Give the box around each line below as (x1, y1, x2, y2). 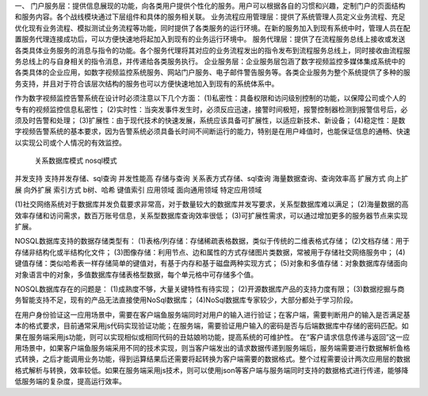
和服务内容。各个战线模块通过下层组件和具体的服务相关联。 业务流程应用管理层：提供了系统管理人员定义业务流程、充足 (14, 12, 406, 21)
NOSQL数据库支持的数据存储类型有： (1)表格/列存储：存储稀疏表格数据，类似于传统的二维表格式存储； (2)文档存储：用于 (14, 236, 410, 246)
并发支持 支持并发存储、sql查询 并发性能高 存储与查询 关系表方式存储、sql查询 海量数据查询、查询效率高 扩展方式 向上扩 (14, 174, 409, 183)
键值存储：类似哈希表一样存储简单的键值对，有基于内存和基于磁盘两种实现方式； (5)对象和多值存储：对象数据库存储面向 (14, 259, 408, 268)
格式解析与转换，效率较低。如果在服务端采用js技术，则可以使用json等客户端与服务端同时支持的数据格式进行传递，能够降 (14, 365, 409, 375)
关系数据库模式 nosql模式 (34, 156, 117, 166)
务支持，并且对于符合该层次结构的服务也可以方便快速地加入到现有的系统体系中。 (14, 79, 279, 88)
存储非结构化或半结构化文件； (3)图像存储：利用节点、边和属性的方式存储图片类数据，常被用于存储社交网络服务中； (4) (14, 247, 406, 257)
